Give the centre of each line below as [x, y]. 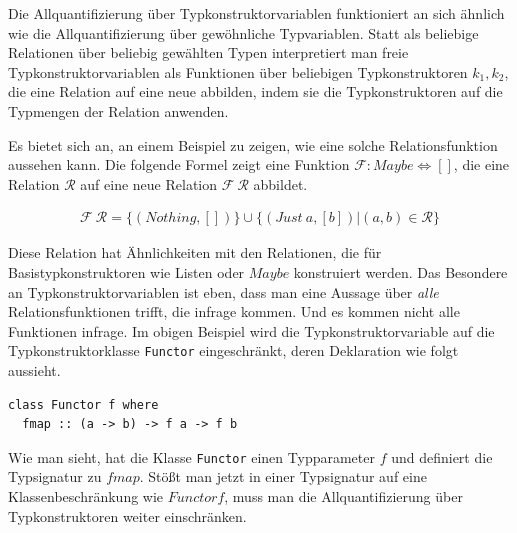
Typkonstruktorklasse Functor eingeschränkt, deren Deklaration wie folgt [233, 350]
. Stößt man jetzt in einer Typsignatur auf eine [283, 476]
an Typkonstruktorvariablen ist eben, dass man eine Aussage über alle [223, 291]
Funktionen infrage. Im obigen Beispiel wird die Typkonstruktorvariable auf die [251, 330]
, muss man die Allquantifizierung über [343, 496]
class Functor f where [83, 404]
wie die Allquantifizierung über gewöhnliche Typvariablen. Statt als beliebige [243, 32]
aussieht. [34, 370]
